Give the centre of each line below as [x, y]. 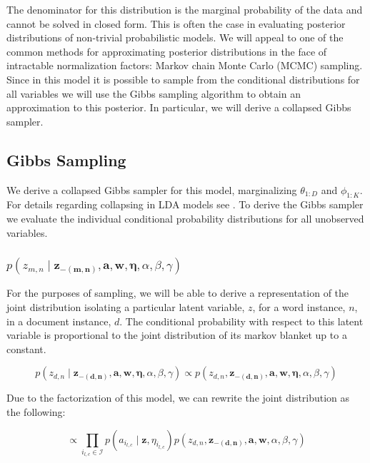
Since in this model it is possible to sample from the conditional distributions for [183, 79]
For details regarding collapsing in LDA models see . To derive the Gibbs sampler [185, 204]
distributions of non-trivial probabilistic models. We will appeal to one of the [175, 37]
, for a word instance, [299, 306]
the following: [36, 411]
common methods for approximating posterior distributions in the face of [167, 51]
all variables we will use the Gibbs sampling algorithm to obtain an [154, 93]
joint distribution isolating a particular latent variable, [126, 306]
